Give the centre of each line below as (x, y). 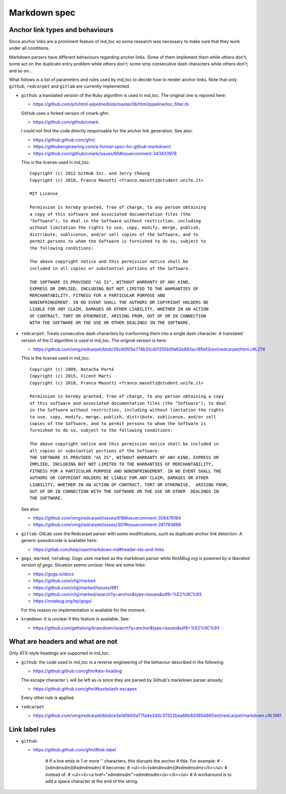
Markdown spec (42, 13)
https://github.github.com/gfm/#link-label (75, 750)
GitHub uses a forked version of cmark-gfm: (65, 113)
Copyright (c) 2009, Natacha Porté (72, 369)
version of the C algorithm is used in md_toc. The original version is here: (94, 340)
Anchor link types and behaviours (61, 30)
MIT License (44, 194)
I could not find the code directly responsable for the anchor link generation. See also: (107, 131)
